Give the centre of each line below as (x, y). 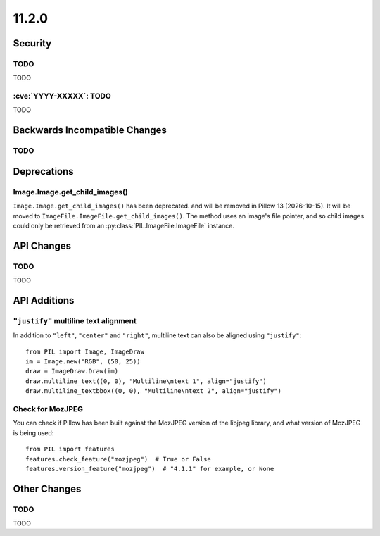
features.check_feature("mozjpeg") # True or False (118, 459)
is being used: (33, 432)
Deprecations (43, 172)
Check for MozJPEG (48, 409)
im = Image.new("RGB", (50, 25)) (83, 362)
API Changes (42, 245)
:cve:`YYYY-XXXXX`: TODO (62, 96)
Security (32, 43)
